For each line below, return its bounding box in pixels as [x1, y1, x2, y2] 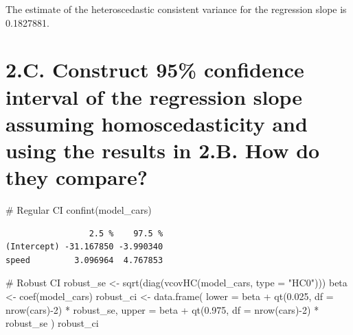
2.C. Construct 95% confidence [5, 55, 304, 84]
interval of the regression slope [5, 82, 303, 110]
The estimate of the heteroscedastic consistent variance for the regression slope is [5, 2, 347, 16]
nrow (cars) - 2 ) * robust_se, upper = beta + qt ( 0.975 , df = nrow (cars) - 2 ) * [5, 302, 319, 317]
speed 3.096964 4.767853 [5, 255, 163, 265]
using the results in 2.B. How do [5, 136, 320, 164]
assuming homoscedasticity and [5, 109, 308, 137]
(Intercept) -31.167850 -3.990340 [5, 242, 163, 252]
